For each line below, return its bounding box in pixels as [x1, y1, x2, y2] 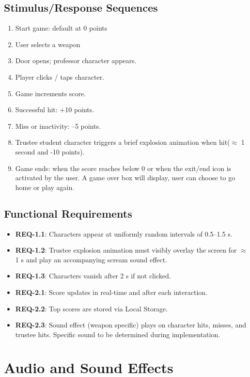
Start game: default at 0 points [15, 23, 108, 33]
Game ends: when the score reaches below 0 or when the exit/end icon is [15, 163, 232, 173]
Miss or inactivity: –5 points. [15, 120, 101, 131]
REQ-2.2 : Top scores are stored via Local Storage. [15, 303, 168, 313]
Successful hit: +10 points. [15, 104, 94, 115]
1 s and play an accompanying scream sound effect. [15, 254, 168, 264]
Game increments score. [15, 88, 86, 98]
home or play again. [15, 182, 75, 192]
